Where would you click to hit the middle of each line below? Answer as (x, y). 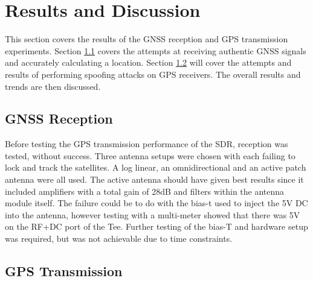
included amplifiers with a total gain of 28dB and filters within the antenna (145, 191)
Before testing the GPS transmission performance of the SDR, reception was (147, 144)
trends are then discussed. (53, 86)
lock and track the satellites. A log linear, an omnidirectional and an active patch (156, 167)
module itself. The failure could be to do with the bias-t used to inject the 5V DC (156, 203)
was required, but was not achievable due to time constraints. (119, 238)
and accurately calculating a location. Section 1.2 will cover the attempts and (148, 62)
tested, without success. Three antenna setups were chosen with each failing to (150, 155)
